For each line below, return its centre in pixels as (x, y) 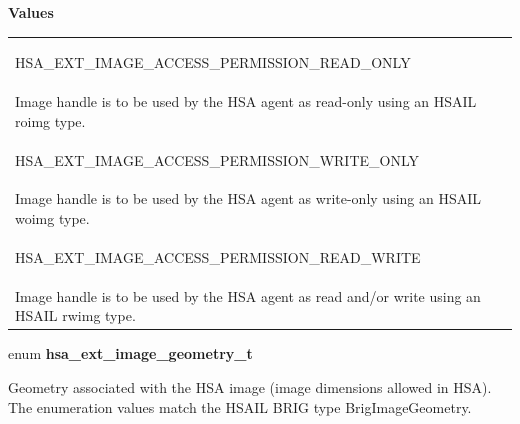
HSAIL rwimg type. (75, 315)
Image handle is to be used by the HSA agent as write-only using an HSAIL (248, 198)
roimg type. (50, 120)
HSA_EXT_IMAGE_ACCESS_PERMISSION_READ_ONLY (213, 62)
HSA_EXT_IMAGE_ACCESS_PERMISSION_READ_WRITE (218, 256)
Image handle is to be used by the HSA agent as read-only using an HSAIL (246, 101)
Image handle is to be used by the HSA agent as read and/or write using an (248, 295)
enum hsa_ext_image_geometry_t (130, 353)
